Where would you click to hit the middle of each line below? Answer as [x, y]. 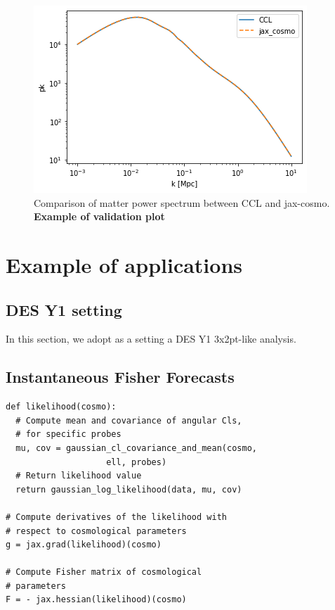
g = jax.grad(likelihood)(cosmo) [84, 545]
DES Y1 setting [64, 309]
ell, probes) [137, 462]
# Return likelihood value [79, 476]
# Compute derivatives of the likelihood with [116, 517]
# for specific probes [68, 434]
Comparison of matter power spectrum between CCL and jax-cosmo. [182, 202]
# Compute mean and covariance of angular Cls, [129, 420]
